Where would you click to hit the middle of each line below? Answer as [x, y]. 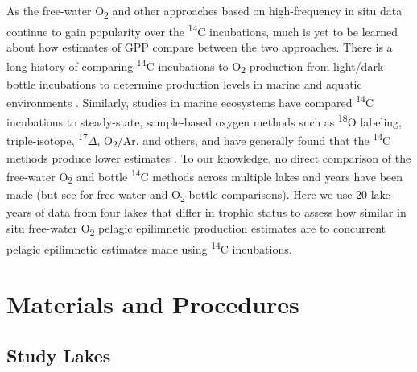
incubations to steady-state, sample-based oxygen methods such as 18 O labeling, [204, 120]
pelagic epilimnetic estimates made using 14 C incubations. [149, 247]
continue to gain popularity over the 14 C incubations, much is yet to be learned [202, 30]
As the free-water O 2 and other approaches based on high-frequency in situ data [204, 12]
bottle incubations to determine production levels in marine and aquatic [184, 83]
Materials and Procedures [153, 304]
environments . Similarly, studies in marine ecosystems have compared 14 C [190, 101]
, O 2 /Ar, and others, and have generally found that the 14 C [244, 140]
